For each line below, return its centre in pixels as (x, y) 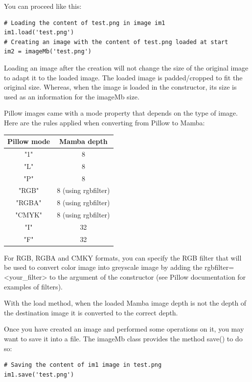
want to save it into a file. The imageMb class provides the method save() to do (123, 339)
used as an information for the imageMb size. (72, 96)
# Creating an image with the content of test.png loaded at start (116, 42)
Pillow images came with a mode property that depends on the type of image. (121, 113)
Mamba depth (83, 141)
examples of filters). (33, 286)
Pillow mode (29, 141)
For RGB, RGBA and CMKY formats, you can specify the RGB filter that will (123, 257)
